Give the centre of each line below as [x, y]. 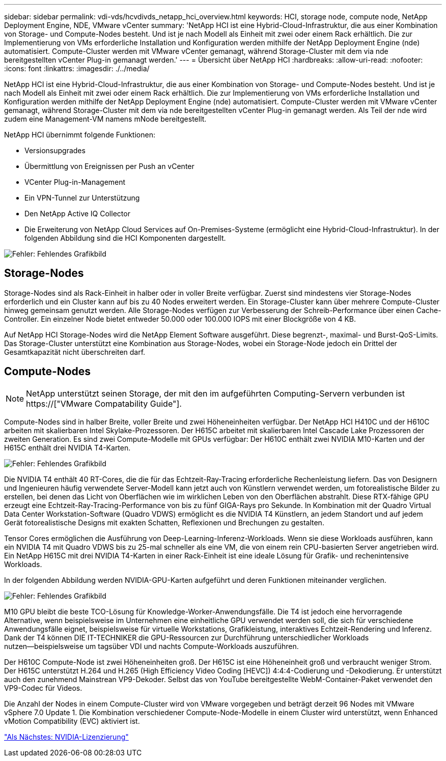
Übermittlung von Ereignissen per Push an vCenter [109, 166]
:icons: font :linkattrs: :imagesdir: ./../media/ [77, 68]
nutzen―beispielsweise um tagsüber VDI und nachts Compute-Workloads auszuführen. [151, 646]
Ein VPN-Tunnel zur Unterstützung [82, 198]
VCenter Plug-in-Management [75, 182]
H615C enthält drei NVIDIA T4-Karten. [67, 447]
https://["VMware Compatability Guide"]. [104, 403]
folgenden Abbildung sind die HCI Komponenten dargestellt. [125, 238]
